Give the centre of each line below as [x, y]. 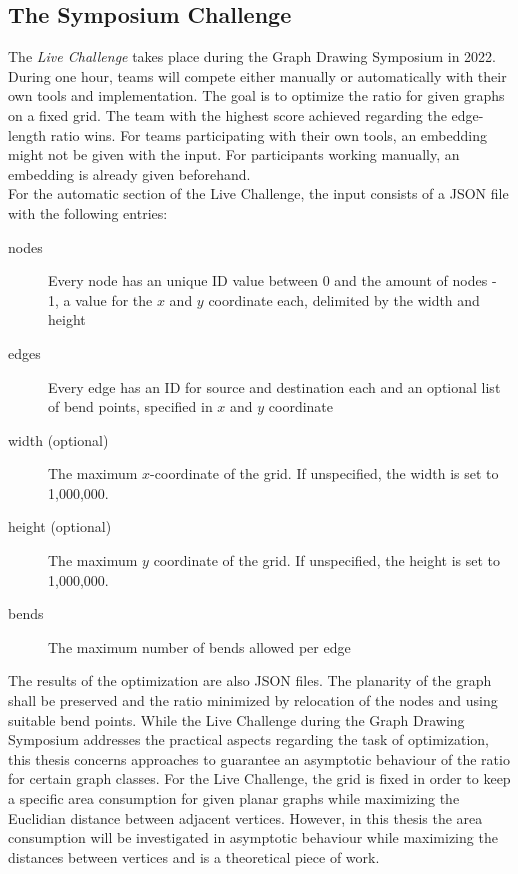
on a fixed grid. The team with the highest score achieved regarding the [227, 114]
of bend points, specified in [130, 406]
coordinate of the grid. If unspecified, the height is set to [327, 560]
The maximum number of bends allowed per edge [199, 646]
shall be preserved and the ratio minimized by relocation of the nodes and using [253, 700]
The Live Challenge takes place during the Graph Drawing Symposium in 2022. [252, 56]
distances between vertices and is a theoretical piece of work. [194, 856]
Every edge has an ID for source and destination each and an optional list [274, 386]
